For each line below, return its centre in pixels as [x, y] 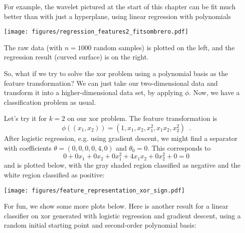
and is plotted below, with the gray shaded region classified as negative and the [122, 165]
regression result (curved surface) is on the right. [76, 57]
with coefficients [28, 147]
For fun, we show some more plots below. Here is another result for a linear [116, 206]
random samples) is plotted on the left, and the [164, 47]
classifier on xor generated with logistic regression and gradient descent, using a [122, 215]
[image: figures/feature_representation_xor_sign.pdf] [95, 190]
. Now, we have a [214, 92]
